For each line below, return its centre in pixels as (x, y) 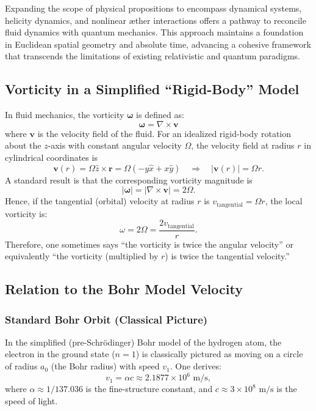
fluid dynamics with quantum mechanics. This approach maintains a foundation (154, 32)
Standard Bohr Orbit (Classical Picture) (106, 319)
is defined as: (160, 115)
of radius (21, 366)
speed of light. (31, 400)
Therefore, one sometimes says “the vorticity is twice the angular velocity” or (149, 244)
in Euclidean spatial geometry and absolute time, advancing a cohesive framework (158, 44)
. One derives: (196, 366)
